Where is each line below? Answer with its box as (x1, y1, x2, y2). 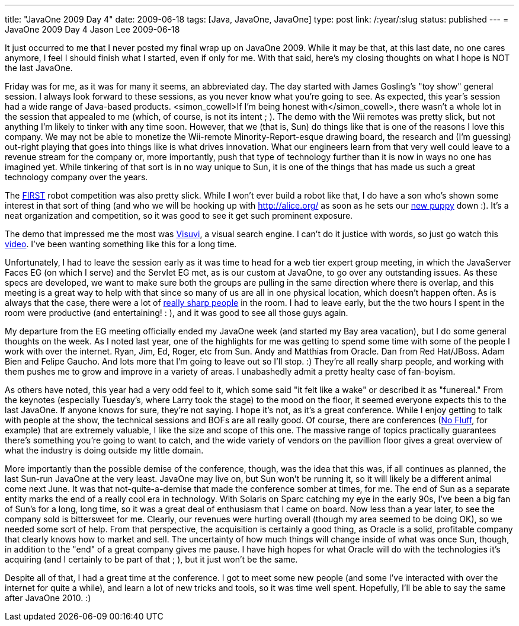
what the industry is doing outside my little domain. (5, 445, 204, 455)
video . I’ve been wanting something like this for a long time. (5, 239, 237, 249)
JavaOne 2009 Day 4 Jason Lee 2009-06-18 (5, 24, 180, 34)
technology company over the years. (5, 172, 148, 182)
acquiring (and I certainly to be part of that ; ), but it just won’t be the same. (5, 554, 298, 564)
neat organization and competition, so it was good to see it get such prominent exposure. (5, 210, 353, 221)
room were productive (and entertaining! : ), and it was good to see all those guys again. (5, 308, 348, 318)
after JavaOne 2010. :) (5, 593, 91, 603)
